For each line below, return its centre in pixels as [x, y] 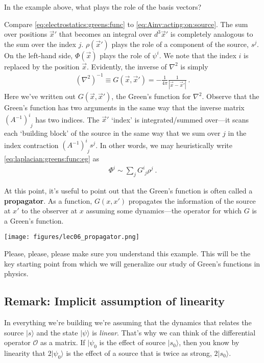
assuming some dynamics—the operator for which [164, 211]
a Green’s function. [34, 220]
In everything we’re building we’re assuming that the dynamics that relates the [128, 322]
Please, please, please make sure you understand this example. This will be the [127, 253]
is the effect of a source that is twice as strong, [139, 353]
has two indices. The [67, 119]
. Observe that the [231, 96]
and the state [57, 332]
